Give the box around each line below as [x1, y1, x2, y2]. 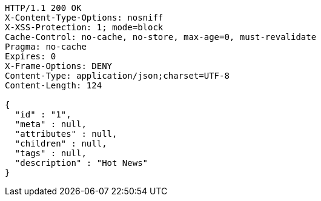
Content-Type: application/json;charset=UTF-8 [5, 71, 230, 81]
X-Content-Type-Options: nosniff [5, 13, 164, 22]
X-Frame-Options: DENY [5, 61, 113, 71]
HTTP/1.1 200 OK [5, 3, 82, 13]
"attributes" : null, [15, 129, 117, 139]
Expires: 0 [5, 51, 56, 61]
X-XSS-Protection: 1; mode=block [5, 22, 164, 32]
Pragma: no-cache [5, 42, 87, 51]
